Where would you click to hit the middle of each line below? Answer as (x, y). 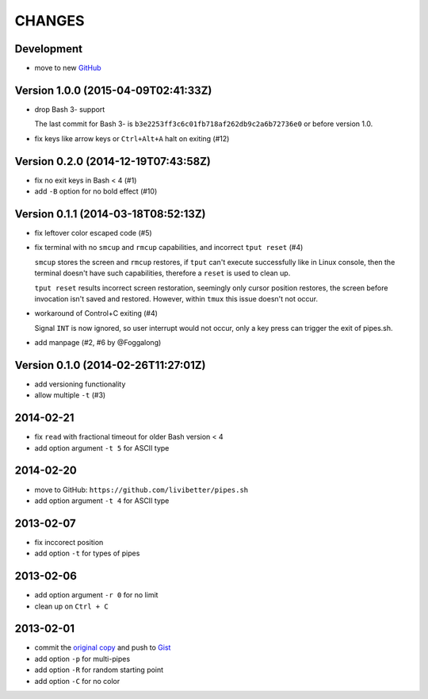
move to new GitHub (68, 68)
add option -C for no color (77, 681)
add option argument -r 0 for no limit (96, 595)
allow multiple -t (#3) (70, 395)
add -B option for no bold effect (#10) (96, 191)
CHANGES (50, 21)
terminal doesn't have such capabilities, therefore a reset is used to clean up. (162, 273)
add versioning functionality (80, 384)
